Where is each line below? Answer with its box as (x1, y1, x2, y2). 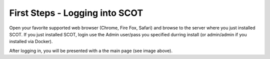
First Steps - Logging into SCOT (9, 7, 143, 18)
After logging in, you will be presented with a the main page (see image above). (9, 48, 172, 54)
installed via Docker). (9, 39, 53, 45)
